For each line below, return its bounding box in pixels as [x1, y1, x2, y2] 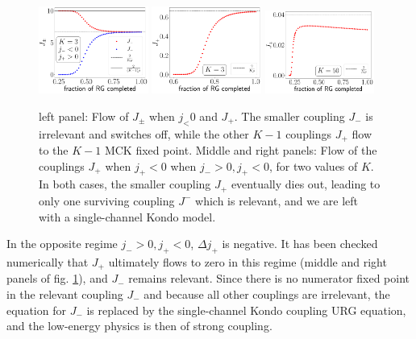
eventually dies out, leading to [231, 176, 381, 192]
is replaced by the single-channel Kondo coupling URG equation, [86, 301, 406, 318]
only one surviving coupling [39, 192, 175, 209]
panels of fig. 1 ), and [6, 270, 108, 287]
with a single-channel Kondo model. [39, 208, 216, 225]
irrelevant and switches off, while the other [39, 125, 249, 142]
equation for [6, 301, 66, 318]
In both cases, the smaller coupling [39, 176, 211, 192]
